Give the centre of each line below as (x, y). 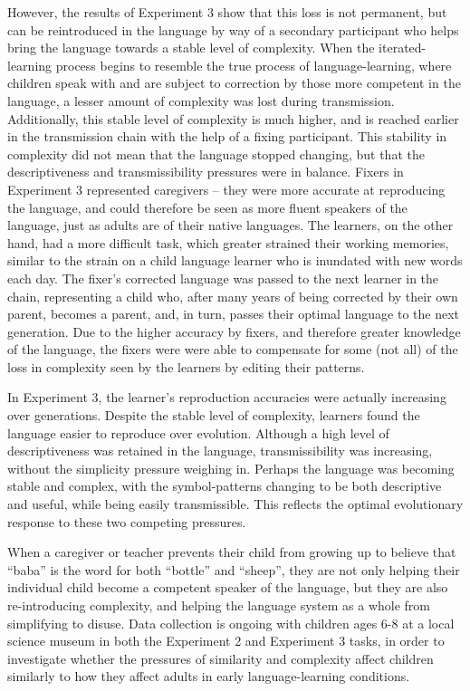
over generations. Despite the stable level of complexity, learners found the (214, 415)
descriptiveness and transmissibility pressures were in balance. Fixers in (206, 172)
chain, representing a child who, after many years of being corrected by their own (233, 296)
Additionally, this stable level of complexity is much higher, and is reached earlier (233, 118)
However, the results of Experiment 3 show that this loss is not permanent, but (227, 12)
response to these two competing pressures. (127, 521)
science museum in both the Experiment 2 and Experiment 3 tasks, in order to (226, 641)
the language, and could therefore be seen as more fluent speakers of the (207, 207)
